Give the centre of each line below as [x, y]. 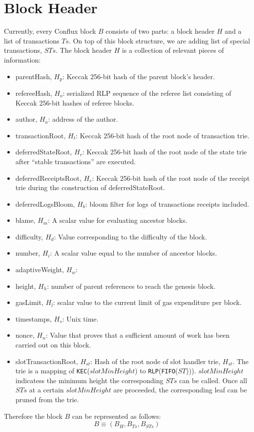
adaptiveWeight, [40, 270]
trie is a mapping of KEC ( [53, 371]
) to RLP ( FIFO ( [157, 371]
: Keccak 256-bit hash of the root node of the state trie [165, 152]
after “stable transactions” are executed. [75, 161]
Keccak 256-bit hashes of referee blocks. [75, 102]
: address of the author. [83, 119]
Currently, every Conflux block [50, 31]
